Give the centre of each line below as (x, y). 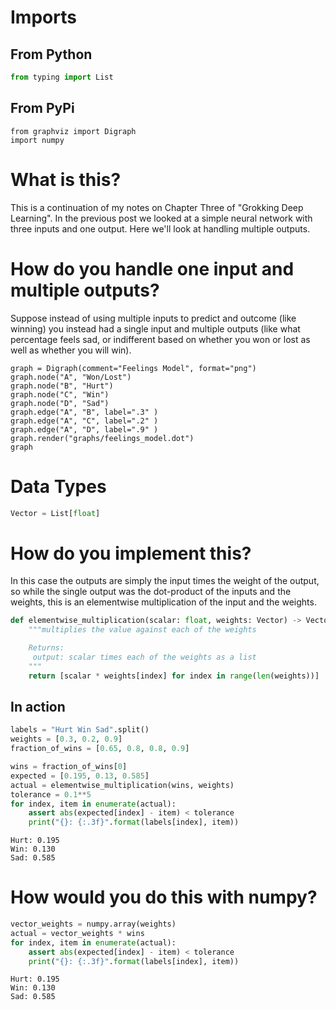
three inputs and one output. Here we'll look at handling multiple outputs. (160, 228)
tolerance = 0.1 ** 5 (51, 794)
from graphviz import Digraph (73, 131)
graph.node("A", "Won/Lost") (71, 377)
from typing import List (62, 77)
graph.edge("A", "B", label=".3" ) (84, 412)
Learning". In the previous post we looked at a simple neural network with (161, 218)
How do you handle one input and (152, 268)
